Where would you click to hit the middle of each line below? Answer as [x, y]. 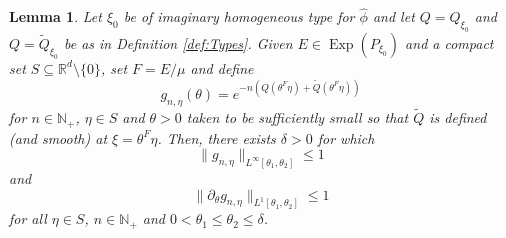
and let [393, 16]
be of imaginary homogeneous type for [239, 16]
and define [222, 67]
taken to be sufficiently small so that [297, 117]
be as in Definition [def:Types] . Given [178, 42]
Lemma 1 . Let [55, 16]
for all [28, 218]
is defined [458, 117]
